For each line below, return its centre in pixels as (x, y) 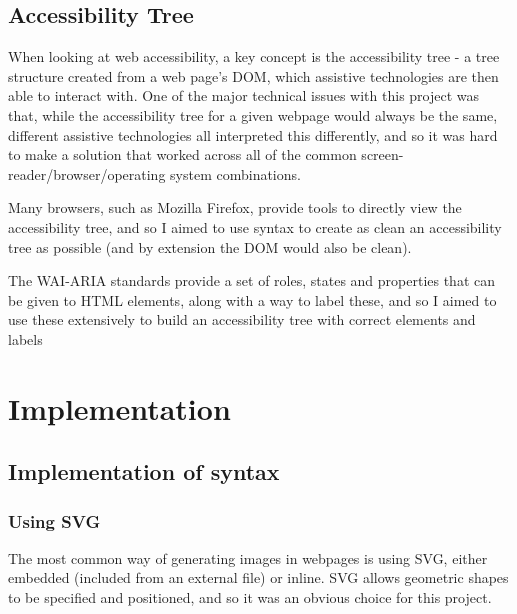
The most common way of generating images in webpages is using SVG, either (248, 557)
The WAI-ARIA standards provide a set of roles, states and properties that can (252, 280)
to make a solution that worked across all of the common (182, 154)
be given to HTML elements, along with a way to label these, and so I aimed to (252, 299)
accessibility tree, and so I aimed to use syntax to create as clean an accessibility (255, 226)
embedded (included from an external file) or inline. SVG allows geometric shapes (258, 577)
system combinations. (235, 173)
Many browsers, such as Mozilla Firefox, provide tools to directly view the (235, 207)
